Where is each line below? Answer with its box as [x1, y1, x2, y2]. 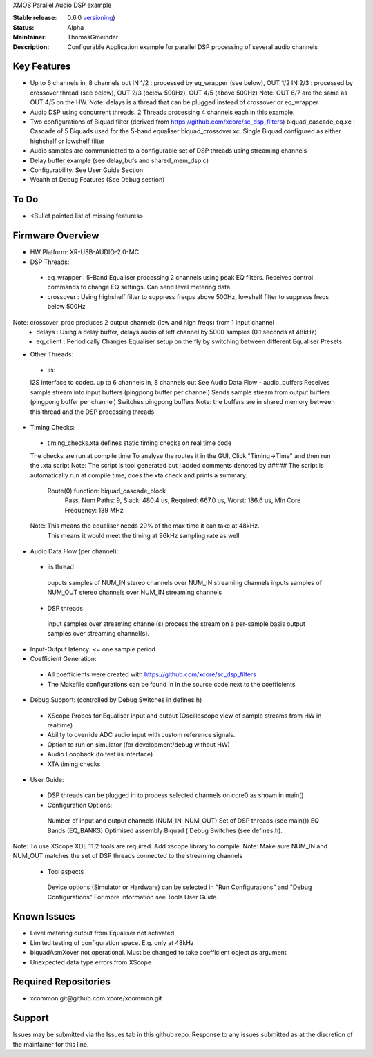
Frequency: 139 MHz [64, 506, 124, 514]
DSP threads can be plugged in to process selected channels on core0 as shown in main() [47, 791, 304, 799]
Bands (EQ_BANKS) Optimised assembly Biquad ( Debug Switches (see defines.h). [47, 826, 283, 835]
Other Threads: [30, 350, 74, 359]
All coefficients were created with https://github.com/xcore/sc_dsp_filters [47, 670, 257, 678]
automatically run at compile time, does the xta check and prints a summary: [30, 470, 248, 479]
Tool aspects [47, 867, 84, 875]
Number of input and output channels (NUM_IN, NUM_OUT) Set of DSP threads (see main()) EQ [47, 817, 319, 825]
